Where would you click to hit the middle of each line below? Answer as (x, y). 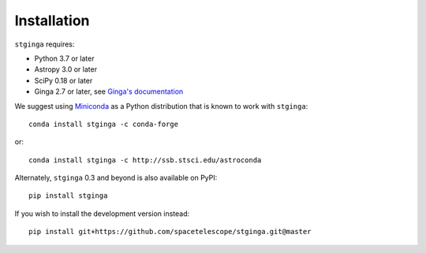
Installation (52, 20)
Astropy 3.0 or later (66, 69)
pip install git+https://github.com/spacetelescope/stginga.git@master (170, 232)
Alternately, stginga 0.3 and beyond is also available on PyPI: (116, 178)
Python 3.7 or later (64, 58)
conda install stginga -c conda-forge (104, 124)
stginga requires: (45, 44)
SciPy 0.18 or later (64, 80)
